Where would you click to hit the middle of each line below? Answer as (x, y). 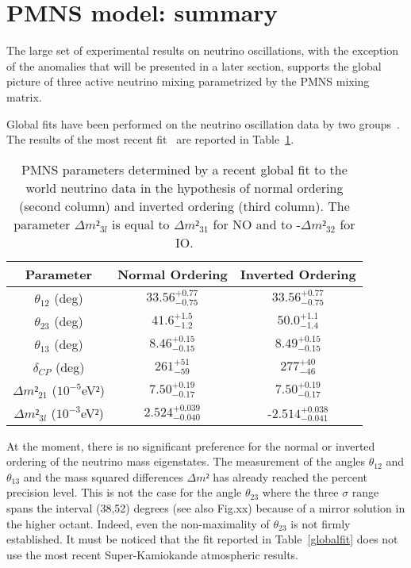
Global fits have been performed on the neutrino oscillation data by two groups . (203, 123)
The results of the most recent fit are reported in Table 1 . (150, 139)
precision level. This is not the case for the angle (124, 492)
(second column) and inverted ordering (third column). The (184, 205)
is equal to (141, 224)
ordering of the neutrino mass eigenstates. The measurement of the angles (186, 461)
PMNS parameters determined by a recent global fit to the (184, 169)
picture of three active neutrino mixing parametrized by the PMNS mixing (188, 81)
